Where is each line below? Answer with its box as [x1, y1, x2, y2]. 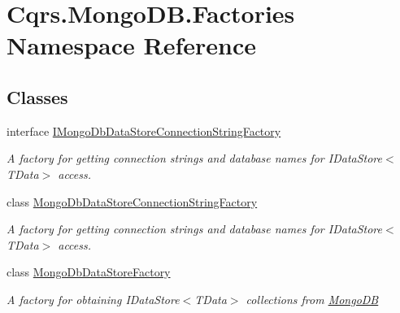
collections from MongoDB [246, 290, 379, 307]
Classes [7, 84, 68, 109]
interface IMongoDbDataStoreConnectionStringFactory [7, 122, 281, 139]
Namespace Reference [7, 28, 256, 62]
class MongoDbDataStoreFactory [7, 263, 171, 280]
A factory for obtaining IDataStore [7, 290, 180, 307]
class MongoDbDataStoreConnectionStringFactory [7, 193, 258, 210]
